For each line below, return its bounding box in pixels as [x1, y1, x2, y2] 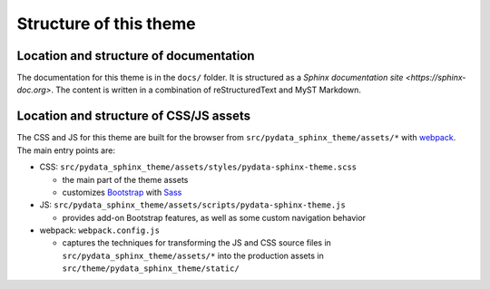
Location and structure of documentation [16, 48, 255, 63]
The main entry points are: [16, 145, 115, 156]
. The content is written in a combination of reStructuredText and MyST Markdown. [51, 84, 362, 95]
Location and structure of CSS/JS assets [16, 109, 251, 124]
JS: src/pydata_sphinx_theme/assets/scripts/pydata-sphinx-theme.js [39, 199, 347, 210]
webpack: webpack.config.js [39, 225, 161, 236]
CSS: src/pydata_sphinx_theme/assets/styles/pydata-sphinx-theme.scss [39, 161, 358, 172]
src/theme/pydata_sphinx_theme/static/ [62, 264, 240, 274]
